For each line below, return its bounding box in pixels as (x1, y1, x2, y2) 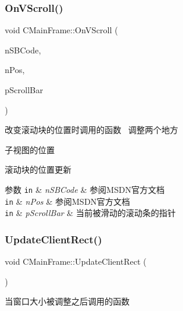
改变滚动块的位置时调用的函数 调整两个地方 (5, 123, 178, 136)
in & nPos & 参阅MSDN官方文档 (5, 195, 130, 207)
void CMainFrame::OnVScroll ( (5, 24, 118, 36)
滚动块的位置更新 (5, 163, 71, 176)
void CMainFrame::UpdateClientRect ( (5, 255, 147, 268)
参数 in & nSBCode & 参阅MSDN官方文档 (5, 183, 165, 195)
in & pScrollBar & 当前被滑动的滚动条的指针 (5, 207, 176, 219)
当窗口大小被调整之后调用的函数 (5, 295, 130, 307)
